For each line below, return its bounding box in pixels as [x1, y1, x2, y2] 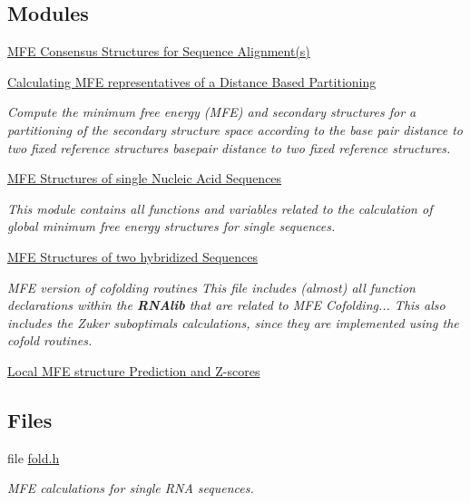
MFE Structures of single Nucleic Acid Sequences [7, 169, 282, 188]
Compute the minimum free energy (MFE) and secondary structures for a [7, 102, 416, 121]
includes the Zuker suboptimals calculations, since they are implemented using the [7, 313, 459, 332]
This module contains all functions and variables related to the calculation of [7, 198, 433, 218]
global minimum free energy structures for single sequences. [7, 217, 336, 236]
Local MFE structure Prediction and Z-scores [7, 361, 260, 380]
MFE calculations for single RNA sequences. [7, 479, 254, 498]
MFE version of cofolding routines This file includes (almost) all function [7, 277, 416, 296]
